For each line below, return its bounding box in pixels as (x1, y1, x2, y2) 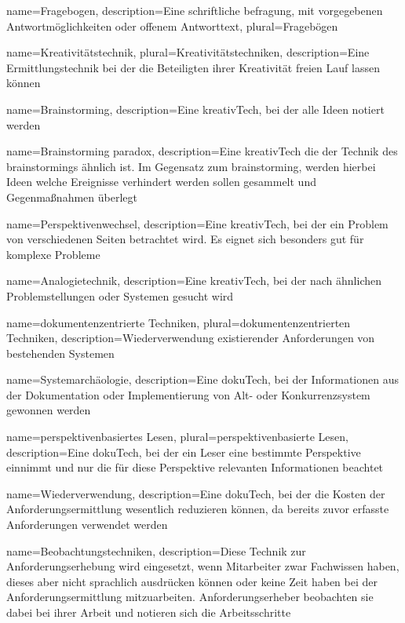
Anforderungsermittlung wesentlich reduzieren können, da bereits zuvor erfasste (6, 501, 389, 517)
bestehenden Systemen (6, 344, 115, 361)
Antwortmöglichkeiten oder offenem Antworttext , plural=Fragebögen (6, 17, 338, 34)
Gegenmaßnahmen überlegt (6, 188, 137, 205)
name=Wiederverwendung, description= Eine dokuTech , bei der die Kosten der (6, 485, 385, 501)
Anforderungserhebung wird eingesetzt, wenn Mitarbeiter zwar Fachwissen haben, (6, 558, 400, 574)
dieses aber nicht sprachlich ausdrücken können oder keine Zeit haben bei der (6, 573, 378, 589)
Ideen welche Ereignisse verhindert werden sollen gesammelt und (6, 173, 316, 190)
